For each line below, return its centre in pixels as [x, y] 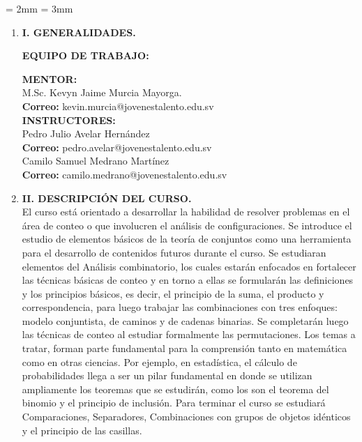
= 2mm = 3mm [39, 8]
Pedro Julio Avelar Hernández [86, 134]
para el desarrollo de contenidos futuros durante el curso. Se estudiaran [174, 252]
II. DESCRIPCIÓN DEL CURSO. [107, 198]
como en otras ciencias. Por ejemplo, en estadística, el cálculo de [159, 361]
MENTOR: [50, 78]
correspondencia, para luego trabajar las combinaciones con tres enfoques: [180, 307]
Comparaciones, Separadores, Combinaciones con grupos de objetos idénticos [186, 417]
